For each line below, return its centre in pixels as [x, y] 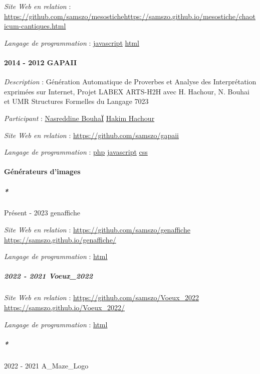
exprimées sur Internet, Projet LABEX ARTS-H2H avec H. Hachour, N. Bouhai [127, 91]
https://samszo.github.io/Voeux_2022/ [64, 307]
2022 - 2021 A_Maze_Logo [46, 365]
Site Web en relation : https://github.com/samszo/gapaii [91, 135]
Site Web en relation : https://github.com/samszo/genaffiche [97, 230]
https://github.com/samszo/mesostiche [64, 16]
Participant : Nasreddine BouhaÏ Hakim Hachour [79, 118]
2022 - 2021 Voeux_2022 [48, 276]
